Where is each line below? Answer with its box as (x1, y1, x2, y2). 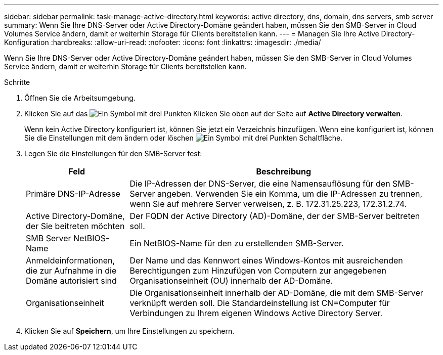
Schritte (4, 78, 30, 86)
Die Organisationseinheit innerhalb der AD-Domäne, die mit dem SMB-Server (129, 288, 423, 298)
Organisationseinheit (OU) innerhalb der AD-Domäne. (129, 276, 333, 286)
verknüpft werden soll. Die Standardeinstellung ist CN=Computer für (129, 298, 390, 308)
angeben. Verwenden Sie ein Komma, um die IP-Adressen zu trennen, (157, 189, 423, 199)
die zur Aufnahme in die (26, 265, 117, 276)
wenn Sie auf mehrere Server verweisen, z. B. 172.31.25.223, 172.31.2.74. (129, 199, 407, 209)
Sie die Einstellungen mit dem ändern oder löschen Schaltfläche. (24, 134, 343, 142)
